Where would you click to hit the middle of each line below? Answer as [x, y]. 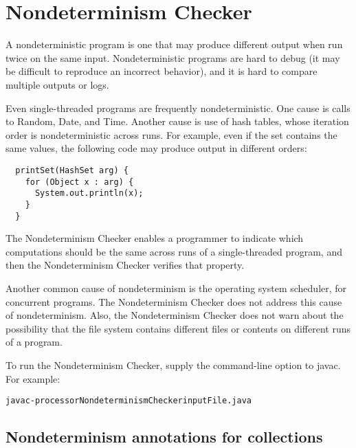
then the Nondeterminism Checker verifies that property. [125, 265]
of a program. [34, 342]
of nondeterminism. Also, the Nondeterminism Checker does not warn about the [175, 315]
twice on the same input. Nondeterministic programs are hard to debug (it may [173, 57]
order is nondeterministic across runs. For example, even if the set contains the [171, 134]
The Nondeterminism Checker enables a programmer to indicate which [155, 238]
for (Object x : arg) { [79, 182]
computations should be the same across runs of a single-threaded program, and [174, 251]
